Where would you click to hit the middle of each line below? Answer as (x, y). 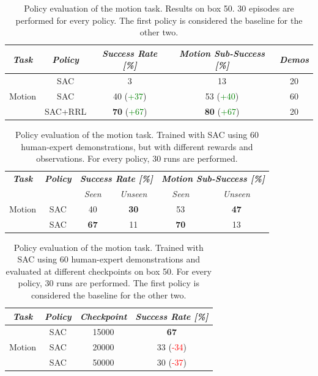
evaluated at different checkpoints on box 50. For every (109, 271)
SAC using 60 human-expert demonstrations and (109, 259)
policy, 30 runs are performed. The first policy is (109, 283)
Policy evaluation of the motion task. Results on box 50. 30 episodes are (159, 8)
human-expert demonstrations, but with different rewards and (137, 146)
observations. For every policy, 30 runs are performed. (137, 158)
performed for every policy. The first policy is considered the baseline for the (159, 20)
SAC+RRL (65, 111)
